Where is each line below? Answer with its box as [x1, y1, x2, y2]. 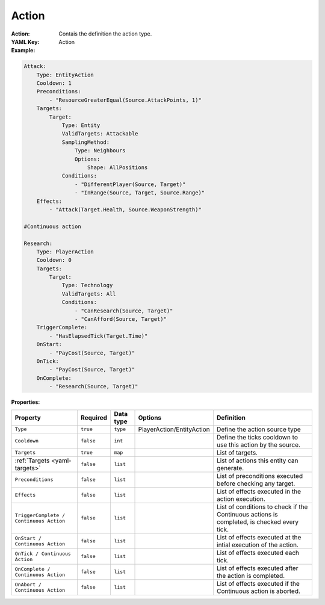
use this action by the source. [217, 440, 301, 448]
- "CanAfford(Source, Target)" [74, 316, 167, 323]
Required [80, 413, 108, 421]
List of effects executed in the [217, 487, 301, 495]
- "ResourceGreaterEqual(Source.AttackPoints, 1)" [49, 96, 202, 104]
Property [14, 413, 42, 421]
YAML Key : [11, 38, 40, 45]
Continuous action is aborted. [217, 587, 301, 595]
